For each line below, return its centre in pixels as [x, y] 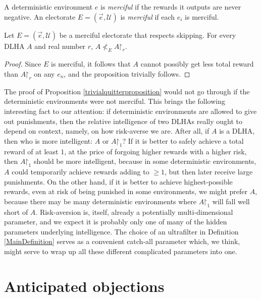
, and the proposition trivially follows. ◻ [127, 73]
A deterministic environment [48, 7]
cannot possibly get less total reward [197, 64]
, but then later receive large [208, 171]
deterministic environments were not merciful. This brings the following [115, 101]
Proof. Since [23, 64]
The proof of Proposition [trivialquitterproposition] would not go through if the [127, 91]
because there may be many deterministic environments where [100, 201]
